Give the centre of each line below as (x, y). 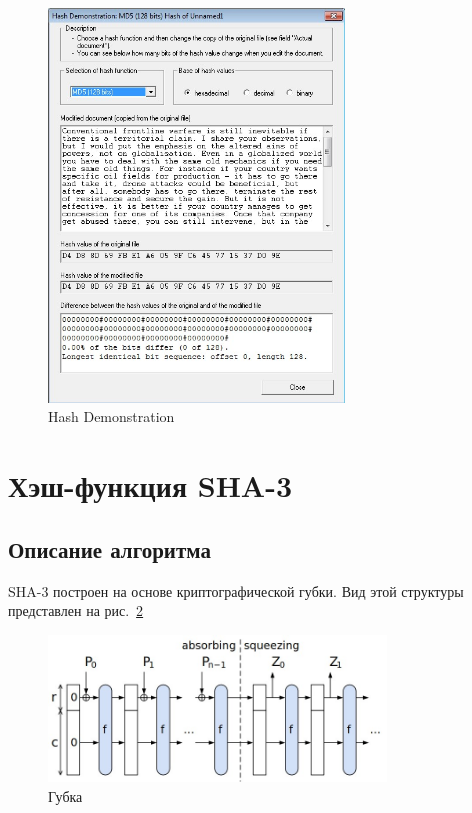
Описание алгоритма (109, 548)
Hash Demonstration (111, 416)
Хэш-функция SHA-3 (150, 485)
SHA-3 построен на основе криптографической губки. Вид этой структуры (236, 590)
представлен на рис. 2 (76, 610)
